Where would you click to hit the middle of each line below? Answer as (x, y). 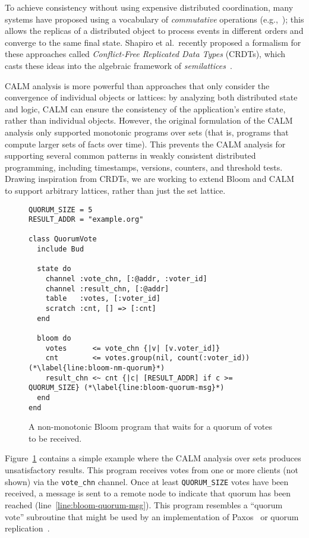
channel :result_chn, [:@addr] (107, 289)
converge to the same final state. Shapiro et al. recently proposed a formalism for (153, 42)
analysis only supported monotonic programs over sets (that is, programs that (147, 132)
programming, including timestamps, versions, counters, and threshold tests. (144, 167)
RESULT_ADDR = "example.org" (86, 220)
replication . (27, 528)
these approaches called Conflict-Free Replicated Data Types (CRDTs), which (145, 54)
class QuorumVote (63, 239)
